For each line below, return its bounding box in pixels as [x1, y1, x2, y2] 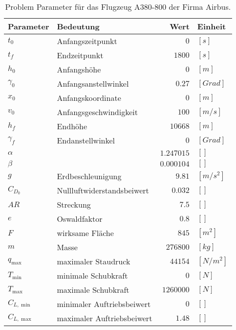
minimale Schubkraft [57, 270, 128, 281]
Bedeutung [57, 21, 100, 32]
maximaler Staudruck [57, 256, 130, 267]
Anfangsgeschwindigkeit [57, 106, 138, 118]
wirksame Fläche [57, 227, 114, 238]
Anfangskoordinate [57, 92, 121, 103]
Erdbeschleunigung [57, 170, 122, 182]
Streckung [57, 199, 91, 210]
